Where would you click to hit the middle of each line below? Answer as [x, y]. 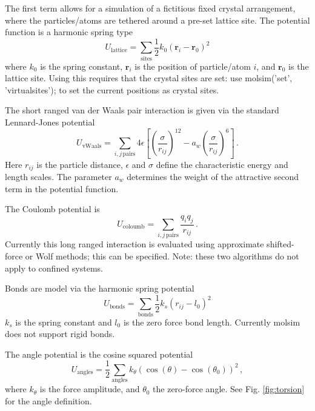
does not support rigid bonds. [60, 334]
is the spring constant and [64, 322]
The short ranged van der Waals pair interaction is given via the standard [142, 110]
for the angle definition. [48, 400]
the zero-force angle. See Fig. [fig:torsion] [229, 389]
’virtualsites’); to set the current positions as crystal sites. [112, 89]
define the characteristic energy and [222, 164]
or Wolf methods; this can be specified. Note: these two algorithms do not [162, 256]
